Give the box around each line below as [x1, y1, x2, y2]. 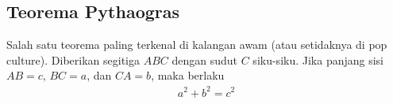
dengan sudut [171, 51, 238, 68]
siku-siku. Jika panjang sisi [252, 51, 384, 68]
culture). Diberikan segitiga [6, 51, 140, 68]
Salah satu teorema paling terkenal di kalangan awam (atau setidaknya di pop [6, 36, 387, 53]
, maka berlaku [151, 67, 225, 84]
